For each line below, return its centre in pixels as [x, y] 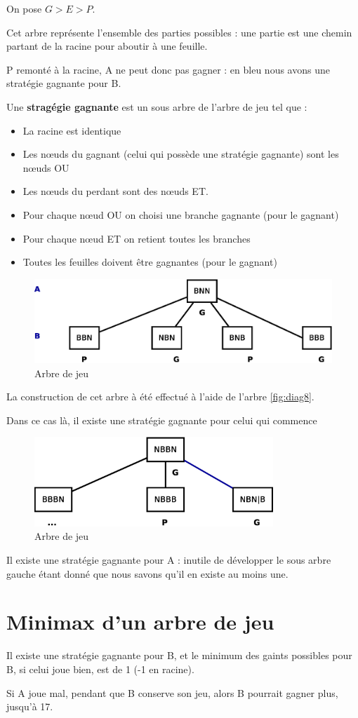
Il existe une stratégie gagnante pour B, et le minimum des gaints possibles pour [179, 655]
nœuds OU [46, 167]
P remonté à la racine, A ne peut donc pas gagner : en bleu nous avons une [168, 69]
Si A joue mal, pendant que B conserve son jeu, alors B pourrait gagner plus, [172, 692]
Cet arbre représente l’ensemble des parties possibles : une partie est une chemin [179, 32]
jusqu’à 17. [30, 706]
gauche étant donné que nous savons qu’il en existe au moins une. [147, 573]
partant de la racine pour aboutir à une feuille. [107, 46]
